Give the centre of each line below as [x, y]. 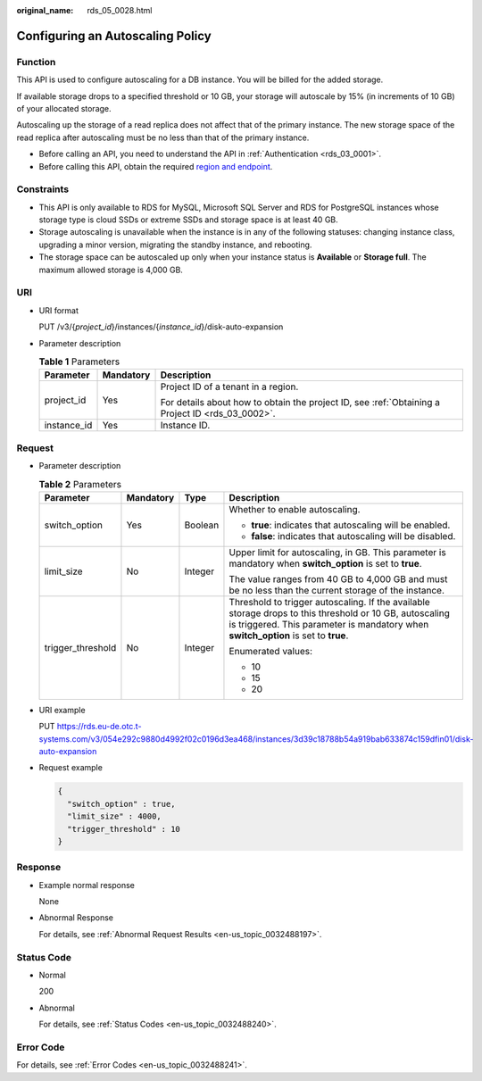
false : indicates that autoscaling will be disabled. [353, 536]
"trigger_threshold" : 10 [124, 829]
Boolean [202, 525]
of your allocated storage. [64, 108]
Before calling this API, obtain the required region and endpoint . [156, 166]
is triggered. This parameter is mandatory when [329, 624]
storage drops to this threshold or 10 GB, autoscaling [339, 613]
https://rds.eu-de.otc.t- [99, 727]
